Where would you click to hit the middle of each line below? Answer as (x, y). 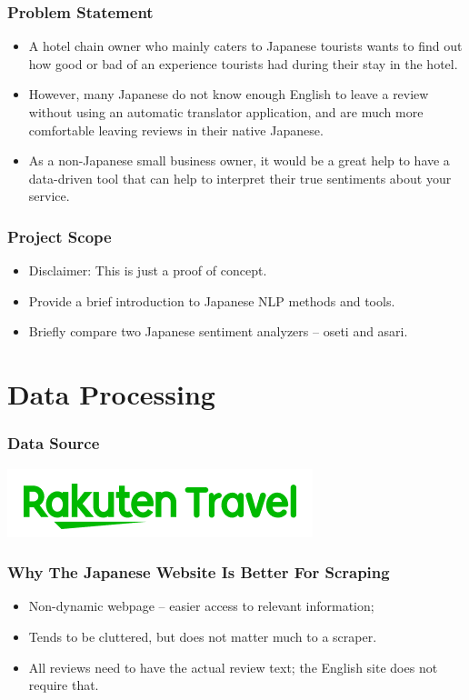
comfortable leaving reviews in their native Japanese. (176, 130)
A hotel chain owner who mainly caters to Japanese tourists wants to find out (245, 46)
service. (49, 196)
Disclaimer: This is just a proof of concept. (148, 270)
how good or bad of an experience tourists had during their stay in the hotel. (243, 63)
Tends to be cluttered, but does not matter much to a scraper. (203, 636)
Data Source (54, 443)
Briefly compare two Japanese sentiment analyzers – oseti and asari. (218, 331)
